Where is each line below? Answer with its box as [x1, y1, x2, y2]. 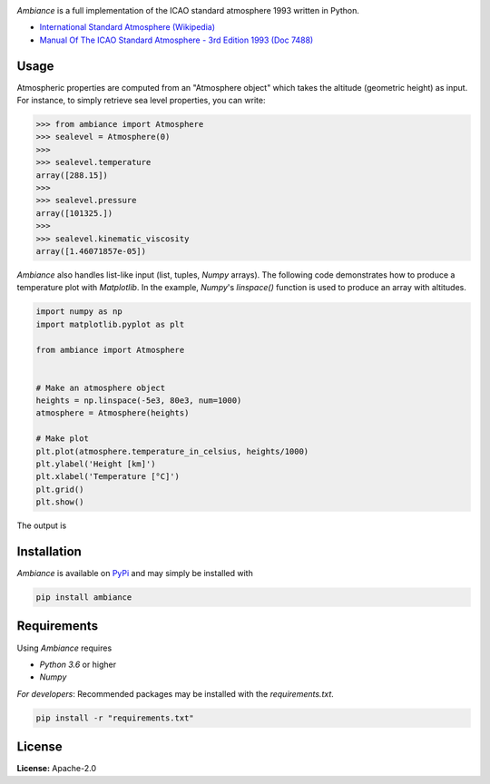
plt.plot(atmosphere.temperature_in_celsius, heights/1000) [35, 446, 309, 456]
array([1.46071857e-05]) [35, 246, 147, 256]
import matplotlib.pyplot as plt [35, 318, 185, 329]
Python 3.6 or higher [39, 659, 117, 670]
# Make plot [35, 434, 90, 444]
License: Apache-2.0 [16, 763, 97, 774]
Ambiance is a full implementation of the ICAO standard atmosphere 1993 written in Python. [16, 5, 360, 15]
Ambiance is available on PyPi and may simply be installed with [16, 568, 253, 579]
